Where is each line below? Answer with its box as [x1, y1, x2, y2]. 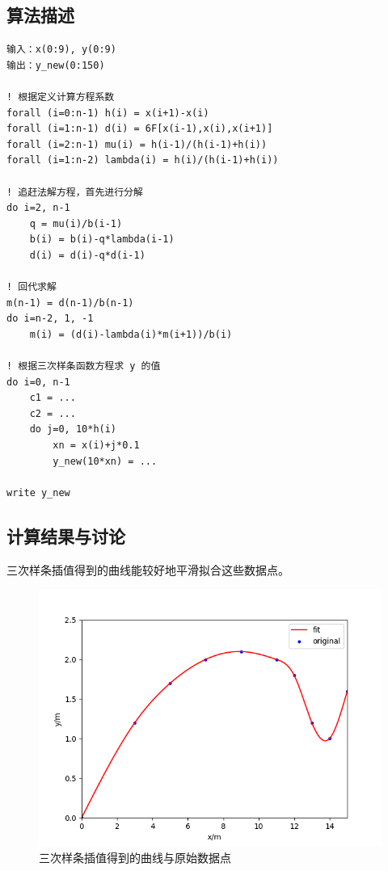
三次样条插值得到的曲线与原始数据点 [39, 848, 231, 865]
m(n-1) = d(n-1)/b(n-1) [6, 297, 134, 309]
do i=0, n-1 [6, 376, 70, 388]
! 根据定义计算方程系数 [6, 90, 115, 103]
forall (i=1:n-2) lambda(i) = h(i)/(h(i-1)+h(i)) [6, 154, 279, 166]
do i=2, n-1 [6, 202, 70, 214]
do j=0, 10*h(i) [29, 423, 117, 435]
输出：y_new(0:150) [6, 59, 105, 71]
